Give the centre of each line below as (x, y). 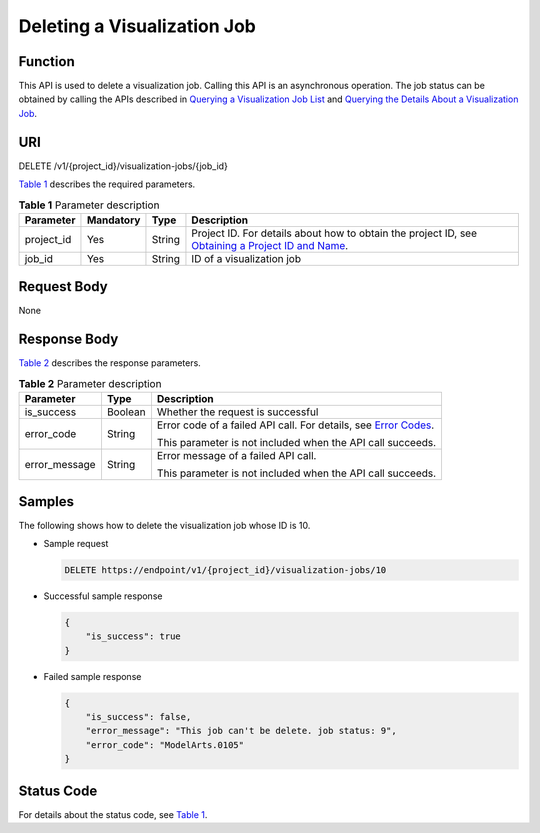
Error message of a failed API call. (236, 456)
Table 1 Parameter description (89, 205)
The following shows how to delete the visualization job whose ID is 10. (164, 525)
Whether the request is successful (237, 412)
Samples (46, 501)
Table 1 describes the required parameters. (107, 184)
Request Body (63, 286)
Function (46, 61)
